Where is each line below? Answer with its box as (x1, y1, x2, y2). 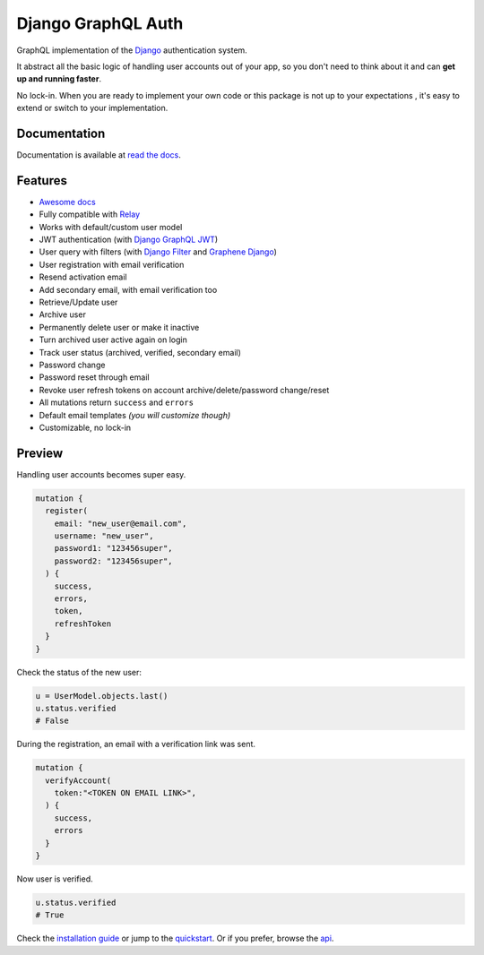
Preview (16, 445, 64, 460)
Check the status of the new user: (16, 667, 143, 677)
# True (35, 910, 65, 920)
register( (45, 506, 89, 516)
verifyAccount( (45, 775, 112, 786)
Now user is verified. (16, 873, 93, 884)
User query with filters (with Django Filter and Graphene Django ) (39, 246, 278, 257)
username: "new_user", (54, 531, 154, 541)
